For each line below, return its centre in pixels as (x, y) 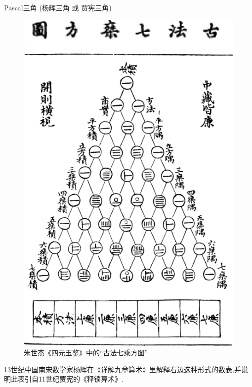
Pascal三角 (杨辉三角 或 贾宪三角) (58, 7)
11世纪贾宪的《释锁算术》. (81, 379)
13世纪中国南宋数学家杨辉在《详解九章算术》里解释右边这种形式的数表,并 (123, 369)
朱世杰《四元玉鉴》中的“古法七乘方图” (86, 353)
